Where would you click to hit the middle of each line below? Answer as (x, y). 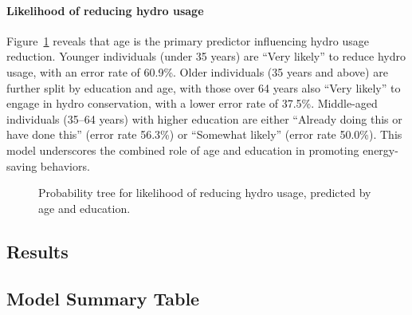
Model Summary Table (103, 298)
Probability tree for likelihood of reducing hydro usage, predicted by (205, 193)
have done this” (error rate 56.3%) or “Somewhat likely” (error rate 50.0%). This (204, 134)
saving (22, 165)
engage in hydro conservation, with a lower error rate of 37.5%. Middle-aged (192, 103)
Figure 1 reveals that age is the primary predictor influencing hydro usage (188, 40)
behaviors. (65, 165)
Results (37, 251)
